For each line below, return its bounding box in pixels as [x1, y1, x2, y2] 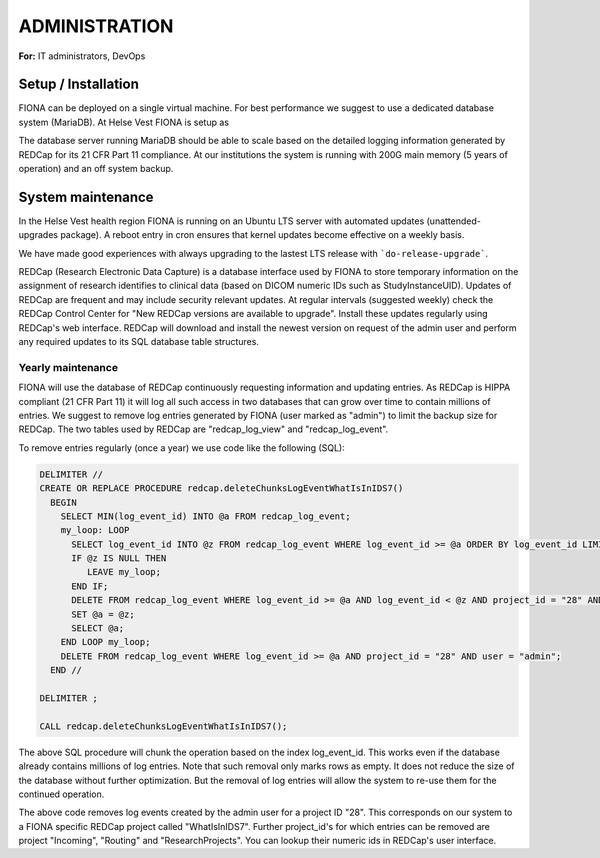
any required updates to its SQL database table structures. [18, 336, 260, 348]
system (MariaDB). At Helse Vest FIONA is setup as [18, 116, 230, 128]
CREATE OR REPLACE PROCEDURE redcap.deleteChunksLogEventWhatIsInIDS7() [39, 483, 404, 494]
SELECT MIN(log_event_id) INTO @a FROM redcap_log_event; [60, 510, 351, 522]
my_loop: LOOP [60, 525, 130, 536]
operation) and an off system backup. [18, 163, 174, 175]
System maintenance [18, 188, 154, 205]
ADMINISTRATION [18, 15, 174, 37]
